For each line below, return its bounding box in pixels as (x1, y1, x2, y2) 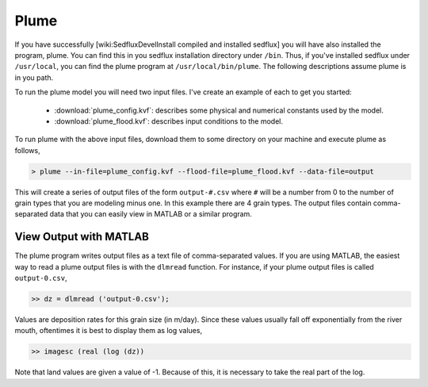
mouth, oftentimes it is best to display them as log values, (14, 326, 202, 335)
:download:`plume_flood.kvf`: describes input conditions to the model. (54, 116, 283, 126)
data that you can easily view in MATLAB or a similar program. (49, 209, 253, 219)
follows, (14, 145, 40, 155)
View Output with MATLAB (14, 230, 150, 243)
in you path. (14, 72, 54, 82)
